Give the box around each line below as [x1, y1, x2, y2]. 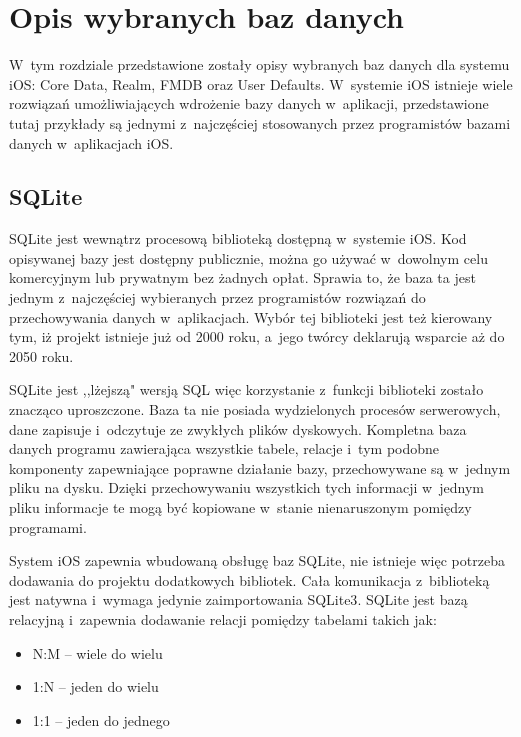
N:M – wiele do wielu [32, 642, 163, 663]
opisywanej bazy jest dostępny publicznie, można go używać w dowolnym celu [9, 247, 488, 268]
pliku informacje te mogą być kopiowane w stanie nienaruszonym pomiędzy [9, 497, 472, 518]
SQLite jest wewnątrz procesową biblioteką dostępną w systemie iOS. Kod [9, 228, 467, 249]
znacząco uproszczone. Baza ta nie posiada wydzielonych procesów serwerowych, [9, 399, 501, 420]
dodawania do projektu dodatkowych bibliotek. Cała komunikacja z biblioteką [9, 569, 490, 590]
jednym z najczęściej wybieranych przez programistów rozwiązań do [9, 287, 426, 308]
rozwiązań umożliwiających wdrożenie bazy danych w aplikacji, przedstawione [9, 93, 489, 114]
